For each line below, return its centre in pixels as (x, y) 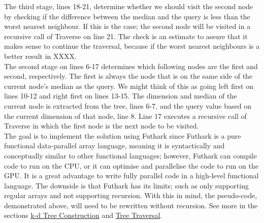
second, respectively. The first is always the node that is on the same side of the (128, 76)
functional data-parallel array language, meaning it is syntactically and (114, 146)
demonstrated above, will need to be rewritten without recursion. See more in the (131, 205)
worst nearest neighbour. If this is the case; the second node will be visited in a (127, 26)
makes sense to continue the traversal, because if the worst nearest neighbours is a (132, 46)
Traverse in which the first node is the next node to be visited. (102, 126)
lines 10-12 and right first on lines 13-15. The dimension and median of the (121, 96)
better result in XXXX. (40, 56)
